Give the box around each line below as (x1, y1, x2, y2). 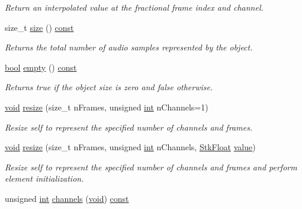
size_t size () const (5, 21, 74, 33)
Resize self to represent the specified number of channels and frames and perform (5, 160, 297, 173)
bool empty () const (5, 61, 77, 73)
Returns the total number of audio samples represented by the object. (5, 41, 253, 53)
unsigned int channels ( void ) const (5, 192, 129, 204)
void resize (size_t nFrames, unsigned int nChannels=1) (5, 100, 208, 113)
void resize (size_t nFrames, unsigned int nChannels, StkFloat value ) (5, 141, 256, 153)
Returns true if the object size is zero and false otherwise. (5, 81, 213, 93)
